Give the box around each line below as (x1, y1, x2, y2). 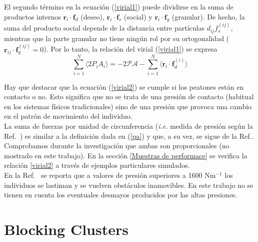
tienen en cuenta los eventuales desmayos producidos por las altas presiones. (4, 189, 237, 200)
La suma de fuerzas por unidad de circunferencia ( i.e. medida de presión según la (4, 120, 253, 131)
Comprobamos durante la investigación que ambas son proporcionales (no (4, 140, 229, 151)
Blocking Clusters (4, 218, 128, 239)
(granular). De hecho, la (171, 11, 245, 22)
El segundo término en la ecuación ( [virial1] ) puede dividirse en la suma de (4, 2, 233, 12)
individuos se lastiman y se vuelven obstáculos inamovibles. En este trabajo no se (4, 179, 253, 190)
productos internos (4, 11, 61, 22)
